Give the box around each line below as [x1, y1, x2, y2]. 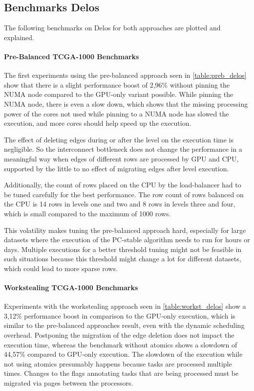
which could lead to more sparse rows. [4, 263, 118, 273]
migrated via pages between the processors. [4, 378, 133, 388]
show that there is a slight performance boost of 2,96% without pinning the [4, 79, 230, 90]
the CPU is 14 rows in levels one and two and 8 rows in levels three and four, [4, 199, 235, 209]
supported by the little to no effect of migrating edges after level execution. [4, 163, 229, 173]
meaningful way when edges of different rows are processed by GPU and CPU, [4, 153, 239, 163]
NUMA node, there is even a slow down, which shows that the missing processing [4, 98, 248, 109]
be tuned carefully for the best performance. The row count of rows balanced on [4, 189, 244, 199]
